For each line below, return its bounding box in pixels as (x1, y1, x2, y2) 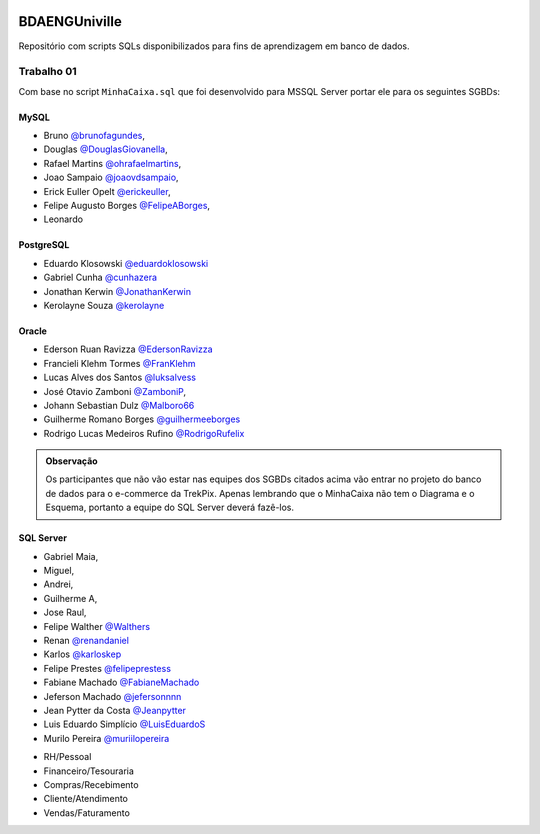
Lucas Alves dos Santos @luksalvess (43, 371, 197, 384)
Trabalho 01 (18, 65, 77, 79)
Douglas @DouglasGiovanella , (43, 143, 169, 155)
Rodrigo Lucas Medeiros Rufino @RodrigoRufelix (43, 427, 245, 439)
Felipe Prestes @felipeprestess (43, 662, 172, 674)
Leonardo (43, 213, 84, 225)
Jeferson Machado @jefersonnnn (43, 690, 182, 702)
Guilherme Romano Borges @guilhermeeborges (43, 413, 241, 425)
